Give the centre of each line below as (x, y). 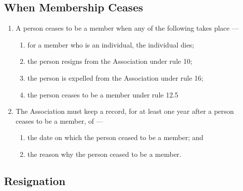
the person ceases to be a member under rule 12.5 (103, 94)
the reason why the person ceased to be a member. (104, 154)
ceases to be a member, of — (59, 120)
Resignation (35, 180)
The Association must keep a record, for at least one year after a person (125, 111)
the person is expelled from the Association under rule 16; (115, 77)
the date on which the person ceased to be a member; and (115, 137)
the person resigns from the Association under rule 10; (110, 61)
